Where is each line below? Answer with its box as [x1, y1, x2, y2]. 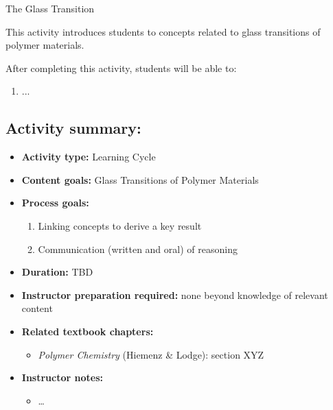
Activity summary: [5, 117, 141, 138]
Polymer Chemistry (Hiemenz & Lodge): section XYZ [38, 347, 264, 361]
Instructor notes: [21, 370, 103, 385]
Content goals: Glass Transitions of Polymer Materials [21, 172, 259, 186]
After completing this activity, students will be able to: [5, 60, 237, 75]
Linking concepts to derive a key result [38, 218, 202, 232]
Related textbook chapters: [21, 324, 154, 338]
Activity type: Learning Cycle [21, 149, 156, 164]
